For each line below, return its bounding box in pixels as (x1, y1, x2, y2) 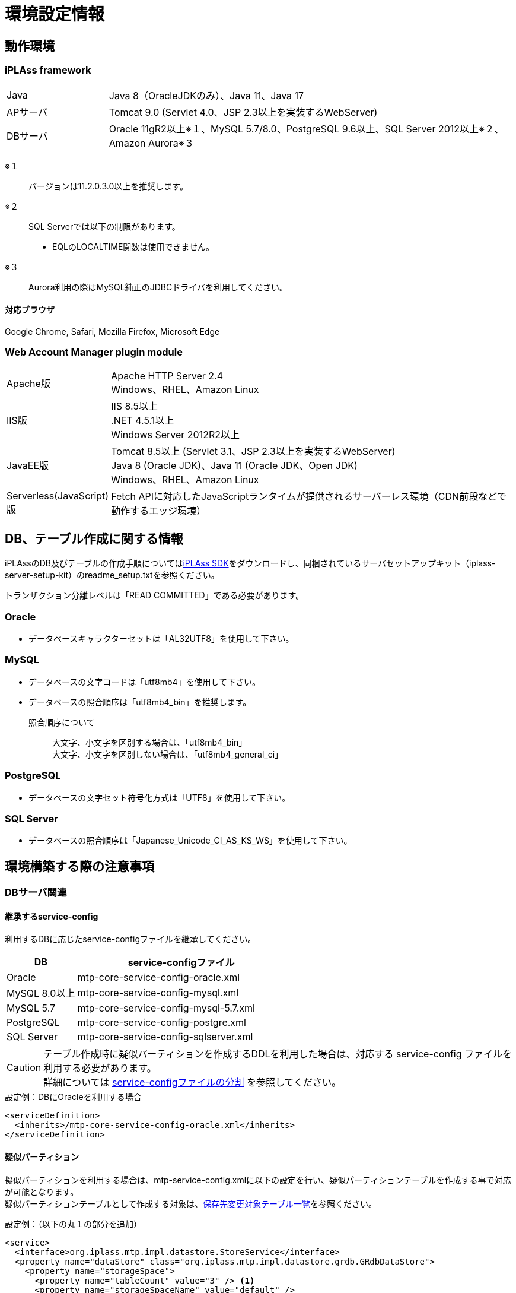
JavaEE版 (7, 459, 49, 471)
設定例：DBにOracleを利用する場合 (5, 1092, 142, 1102)
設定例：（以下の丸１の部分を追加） (5, 1218, 142, 1229)
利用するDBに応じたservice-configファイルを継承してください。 (5, 934, 256, 945)
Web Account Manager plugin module (5, 346, 183, 359)
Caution (7, 1061, 42, 1074)
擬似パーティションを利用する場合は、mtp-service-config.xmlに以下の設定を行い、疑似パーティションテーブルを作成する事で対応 (5, 1174, 511, 1185)
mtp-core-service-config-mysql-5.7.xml (77, 1002, 255, 1015)
